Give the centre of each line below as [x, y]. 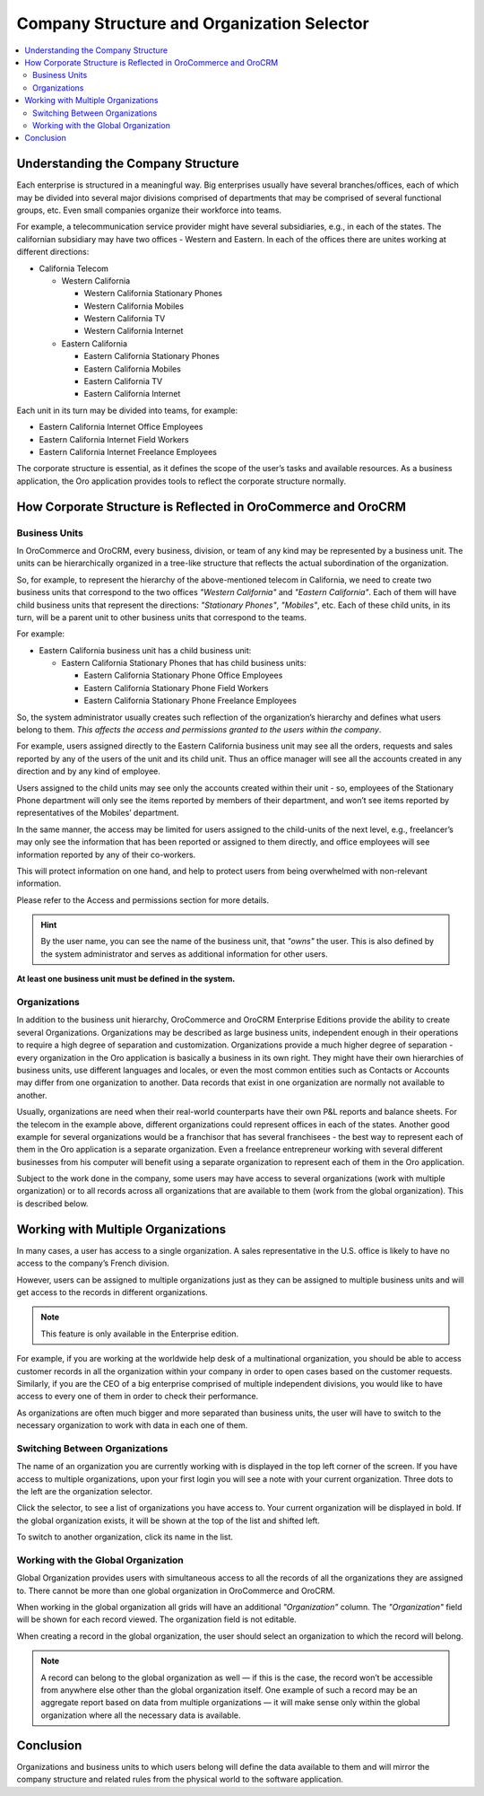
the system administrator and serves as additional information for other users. [185, 954]
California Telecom [74, 268]
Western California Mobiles [134, 306]
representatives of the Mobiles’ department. [98, 813]
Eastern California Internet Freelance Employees [128, 452]
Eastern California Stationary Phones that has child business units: [184, 663]
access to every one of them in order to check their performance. [138, 1397]
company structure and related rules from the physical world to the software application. [180, 1779]
